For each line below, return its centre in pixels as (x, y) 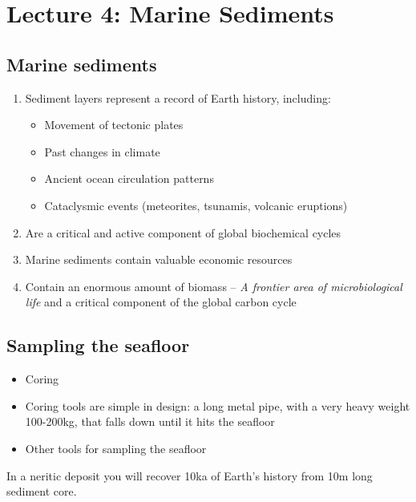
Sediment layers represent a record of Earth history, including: (178, 97)
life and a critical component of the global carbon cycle (161, 302)
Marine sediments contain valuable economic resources (159, 259)
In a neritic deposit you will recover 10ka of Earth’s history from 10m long (190, 475)
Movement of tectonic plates (114, 125)
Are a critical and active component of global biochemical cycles (183, 232)
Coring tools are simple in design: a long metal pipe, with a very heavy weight (218, 405)
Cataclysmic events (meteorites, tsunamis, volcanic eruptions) (196, 205)
